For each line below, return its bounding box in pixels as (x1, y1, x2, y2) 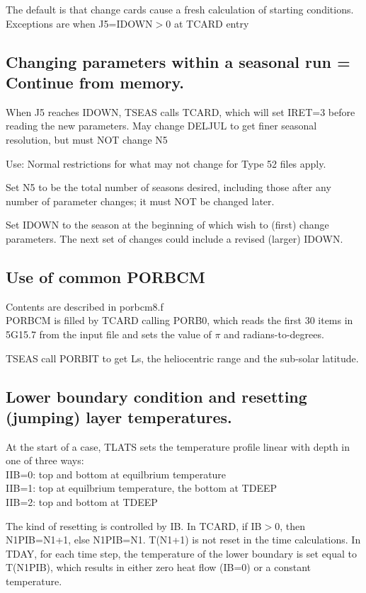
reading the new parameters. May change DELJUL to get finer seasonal (6, 118, 317, 133)
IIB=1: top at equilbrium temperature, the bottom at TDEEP (6, 480, 278, 495)
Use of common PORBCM (6, 265, 205, 287)
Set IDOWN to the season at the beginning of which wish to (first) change (6, 217, 329, 232)
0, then (275, 518, 305, 533)
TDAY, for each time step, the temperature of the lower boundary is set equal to (6, 546, 358, 560)
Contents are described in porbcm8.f (6, 299, 164, 313)
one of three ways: (6, 453, 84, 468)
